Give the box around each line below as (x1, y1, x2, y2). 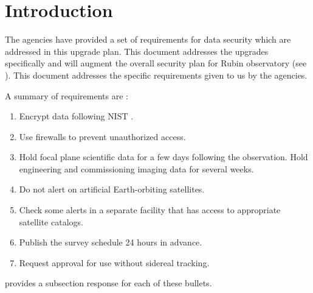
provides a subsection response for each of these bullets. (5, 277, 212, 289)
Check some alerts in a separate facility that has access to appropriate (19, 203, 281, 216)
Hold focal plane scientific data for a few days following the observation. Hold (19, 150, 308, 163)
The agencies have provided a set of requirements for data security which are (5, 33, 291, 46)
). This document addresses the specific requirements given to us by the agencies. (5, 68, 308, 81)
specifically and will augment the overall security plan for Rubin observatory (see (5, 57, 307, 69)
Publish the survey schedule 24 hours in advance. (19, 236, 202, 249)
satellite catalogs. (19, 215, 83, 228)
